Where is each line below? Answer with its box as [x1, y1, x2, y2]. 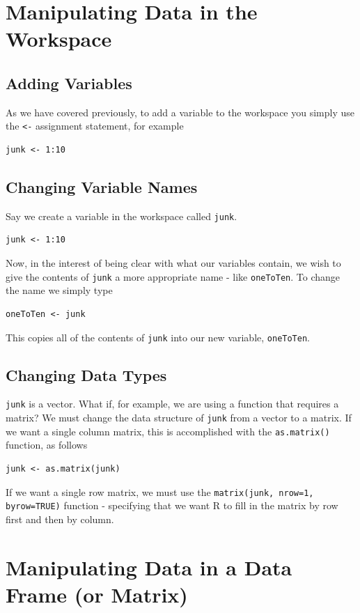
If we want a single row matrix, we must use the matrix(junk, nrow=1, [6, 484, 314, 499]
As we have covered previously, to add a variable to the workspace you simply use [6, 104, 354, 119]
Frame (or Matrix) [6, 580, 188, 608]
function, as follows [6, 437, 88, 452]
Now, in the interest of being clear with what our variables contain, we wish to [6, 256, 341, 270]
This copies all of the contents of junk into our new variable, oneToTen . [6, 329, 311, 344]
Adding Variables [6, 72, 132, 93]
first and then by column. [6, 511, 114, 526]
